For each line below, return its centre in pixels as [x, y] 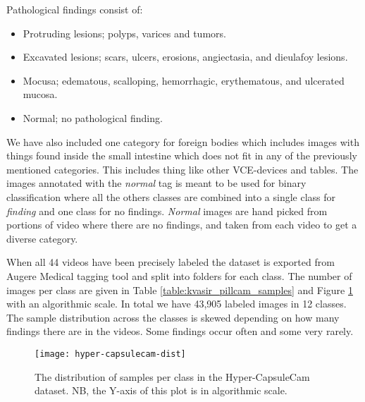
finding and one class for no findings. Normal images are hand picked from [167, 211]
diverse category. [42, 238]
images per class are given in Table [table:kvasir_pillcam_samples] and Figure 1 [180, 290]
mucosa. [40, 94]
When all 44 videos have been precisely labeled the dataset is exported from [171, 262]
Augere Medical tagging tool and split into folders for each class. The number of [179, 275]
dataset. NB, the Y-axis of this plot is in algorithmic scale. [161, 390]
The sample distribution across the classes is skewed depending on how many [173, 317]
